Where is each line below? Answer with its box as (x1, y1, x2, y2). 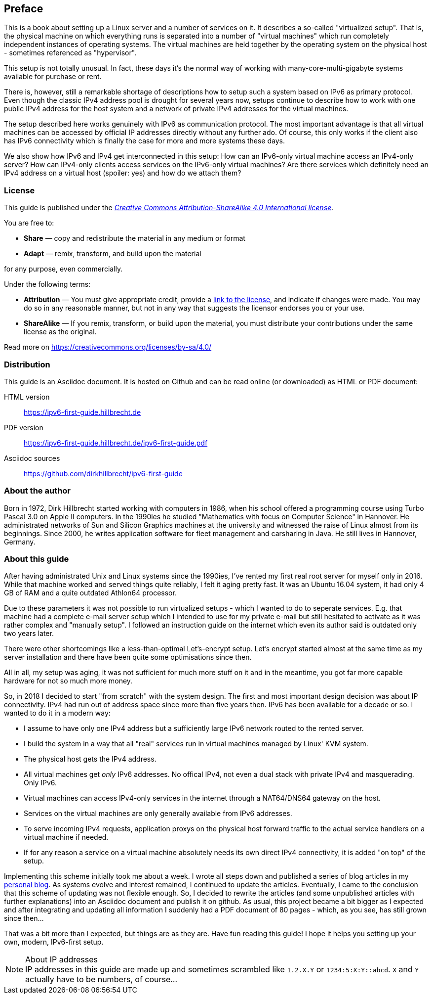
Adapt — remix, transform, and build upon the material (24, 249, 201, 258)
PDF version (4, 423, 43, 432)
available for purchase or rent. (4, 72, 102, 81)
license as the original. (24, 327, 97, 336)
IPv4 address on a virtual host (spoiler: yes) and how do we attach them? (4, 169, 241, 178)
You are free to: (4, 219, 54, 227)
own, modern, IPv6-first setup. (4, 938, 104, 947)
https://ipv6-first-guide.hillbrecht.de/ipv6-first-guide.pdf (24, 438, 208, 447)
